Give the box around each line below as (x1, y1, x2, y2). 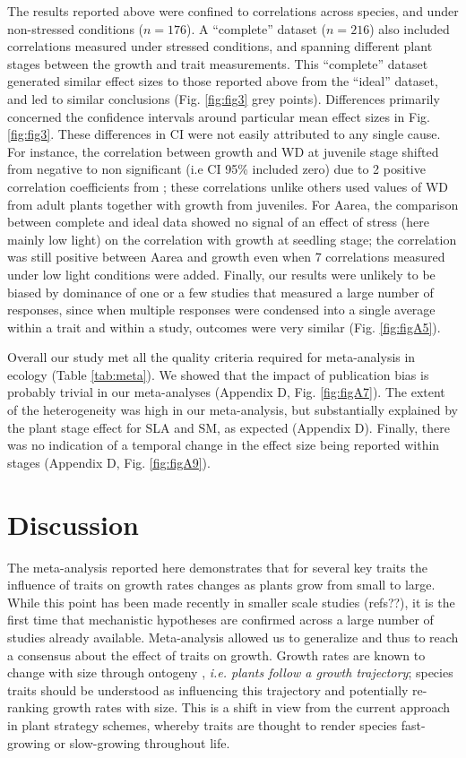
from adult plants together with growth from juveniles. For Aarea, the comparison (7, 194, 459, 213)
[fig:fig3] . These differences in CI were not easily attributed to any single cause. (7, 125, 441, 143)
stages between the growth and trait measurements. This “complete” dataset (7, 54, 428, 73)
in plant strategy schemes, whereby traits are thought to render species (7, 715, 398, 734)
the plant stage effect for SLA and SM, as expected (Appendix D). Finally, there (7, 418, 450, 436)
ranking (7, 698, 49, 717)
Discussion (7, 505, 139, 542)
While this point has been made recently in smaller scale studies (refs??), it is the (7, 592, 455, 611)
